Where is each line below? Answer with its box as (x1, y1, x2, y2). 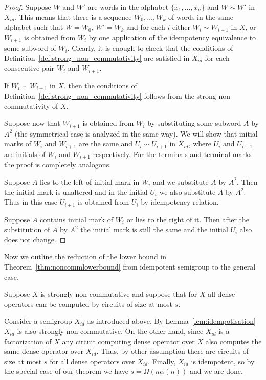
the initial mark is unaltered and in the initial (4, 186, 148, 197)
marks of (4, 138, 32, 149)
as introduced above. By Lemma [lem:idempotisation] (87, 316, 256, 326)
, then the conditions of (63, 80, 137, 91)
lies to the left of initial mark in (40, 176, 140, 187)
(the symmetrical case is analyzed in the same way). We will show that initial (14, 128, 258, 139)
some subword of (4, 42, 56, 53)
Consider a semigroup (4, 316, 72, 326)
